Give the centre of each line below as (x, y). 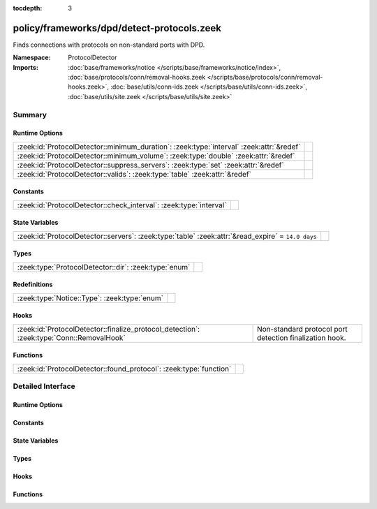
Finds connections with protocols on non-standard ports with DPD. (109, 45)
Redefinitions (33, 285)
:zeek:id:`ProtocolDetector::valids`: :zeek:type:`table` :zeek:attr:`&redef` (134, 174)
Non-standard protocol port (302, 329)
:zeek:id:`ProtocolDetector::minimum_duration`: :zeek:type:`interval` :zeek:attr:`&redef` (159, 147)
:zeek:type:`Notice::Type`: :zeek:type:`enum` (90, 298)
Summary (30, 115)
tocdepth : (28, 8)
